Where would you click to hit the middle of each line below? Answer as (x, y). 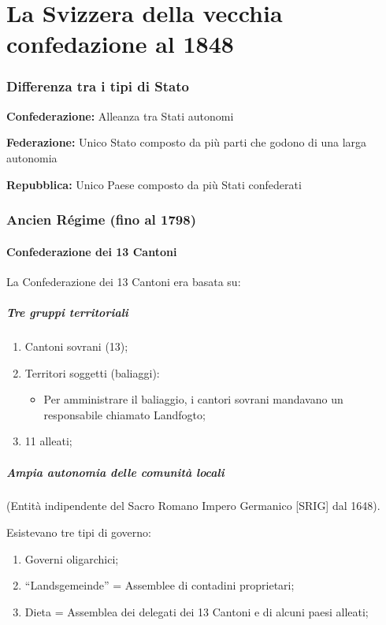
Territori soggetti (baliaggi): (92, 372)
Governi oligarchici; (72, 558)
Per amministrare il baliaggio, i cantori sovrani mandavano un (193, 399)
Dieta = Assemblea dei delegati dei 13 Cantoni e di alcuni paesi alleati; (197, 611)
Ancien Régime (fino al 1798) (101, 219)
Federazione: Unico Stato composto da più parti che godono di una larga (187, 142)
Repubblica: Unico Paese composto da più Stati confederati (154, 184)
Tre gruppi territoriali (67, 312)
